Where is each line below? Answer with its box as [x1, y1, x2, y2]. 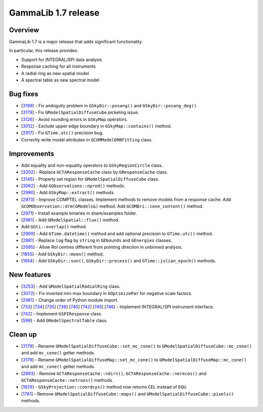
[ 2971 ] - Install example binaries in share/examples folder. [21, 210, 137, 216]
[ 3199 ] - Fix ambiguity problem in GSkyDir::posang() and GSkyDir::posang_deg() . [21, 102, 198, 108]
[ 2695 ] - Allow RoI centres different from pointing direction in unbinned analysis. [21, 244, 183, 250]
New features [9, 271, 51, 279]
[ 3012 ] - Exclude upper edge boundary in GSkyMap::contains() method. [21, 123, 172, 129]
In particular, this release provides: [9, 48, 78, 54]
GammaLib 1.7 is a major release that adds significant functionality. [9, 39, 143, 45]
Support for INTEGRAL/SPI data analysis [21, 57, 102, 62]
